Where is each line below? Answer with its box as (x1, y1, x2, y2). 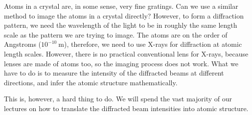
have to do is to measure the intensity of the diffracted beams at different (4, 68, 224, 78)
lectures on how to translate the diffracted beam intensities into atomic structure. (4, 103, 249, 113)
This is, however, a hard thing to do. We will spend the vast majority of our (4, 94, 232, 104)
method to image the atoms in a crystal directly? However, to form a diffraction (4, 10, 244, 20)
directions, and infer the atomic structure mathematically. (4, 77, 178, 87)
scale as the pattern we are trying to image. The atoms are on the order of (4, 29, 228, 39)
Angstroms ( (4, 39, 42, 49)
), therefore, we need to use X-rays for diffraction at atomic (64, 39, 242, 49)
